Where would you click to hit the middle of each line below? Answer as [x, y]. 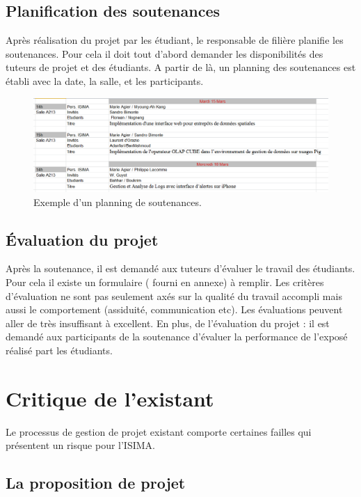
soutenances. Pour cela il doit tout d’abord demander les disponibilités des [165, 53]
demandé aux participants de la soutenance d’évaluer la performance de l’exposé [177, 337]
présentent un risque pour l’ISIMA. [80, 445]
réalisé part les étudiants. [59, 350]
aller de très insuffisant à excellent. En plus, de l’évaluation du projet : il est [168, 323]
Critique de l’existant [110, 398]
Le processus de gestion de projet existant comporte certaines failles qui [159, 431]
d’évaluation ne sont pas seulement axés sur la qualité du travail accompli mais [174, 295]
